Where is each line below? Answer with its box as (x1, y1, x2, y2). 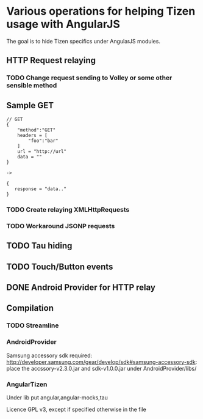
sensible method (6, 81, 57, 90)
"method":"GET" (17, 127, 56, 133)
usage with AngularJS (6, 17, 120, 31)
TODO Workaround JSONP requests (6, 221, 115, 230)
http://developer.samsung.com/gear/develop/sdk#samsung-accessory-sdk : (6, 358, 198, 365)
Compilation (6, 303, 54, 313)
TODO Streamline (6, 321, 59, 330)
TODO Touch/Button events (6, 261, 113, 272)
